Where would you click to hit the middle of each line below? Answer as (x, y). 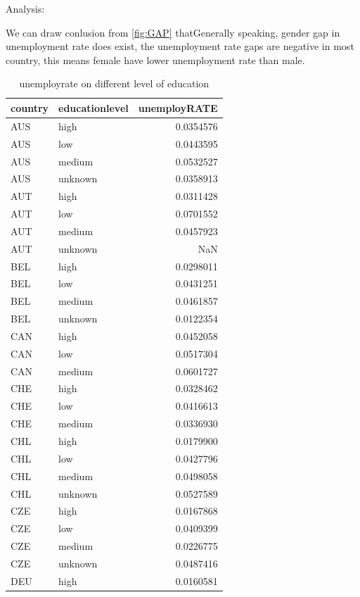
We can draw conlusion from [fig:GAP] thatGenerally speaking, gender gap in (173, 32)
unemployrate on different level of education (114, 83)
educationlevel (94, 107)
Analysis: (25, 8)
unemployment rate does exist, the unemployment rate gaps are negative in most (180, 46)
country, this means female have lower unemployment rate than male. (155, 59)
